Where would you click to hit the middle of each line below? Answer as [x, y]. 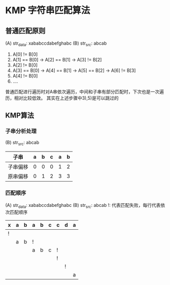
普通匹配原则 [25, 31]
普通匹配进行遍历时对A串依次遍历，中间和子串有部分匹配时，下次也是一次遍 [84, 91]
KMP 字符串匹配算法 [48, 10]
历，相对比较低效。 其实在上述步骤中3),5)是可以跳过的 [62, 98]
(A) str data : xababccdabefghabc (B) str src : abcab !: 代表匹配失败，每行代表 [83, 206]
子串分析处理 [21, 131]
